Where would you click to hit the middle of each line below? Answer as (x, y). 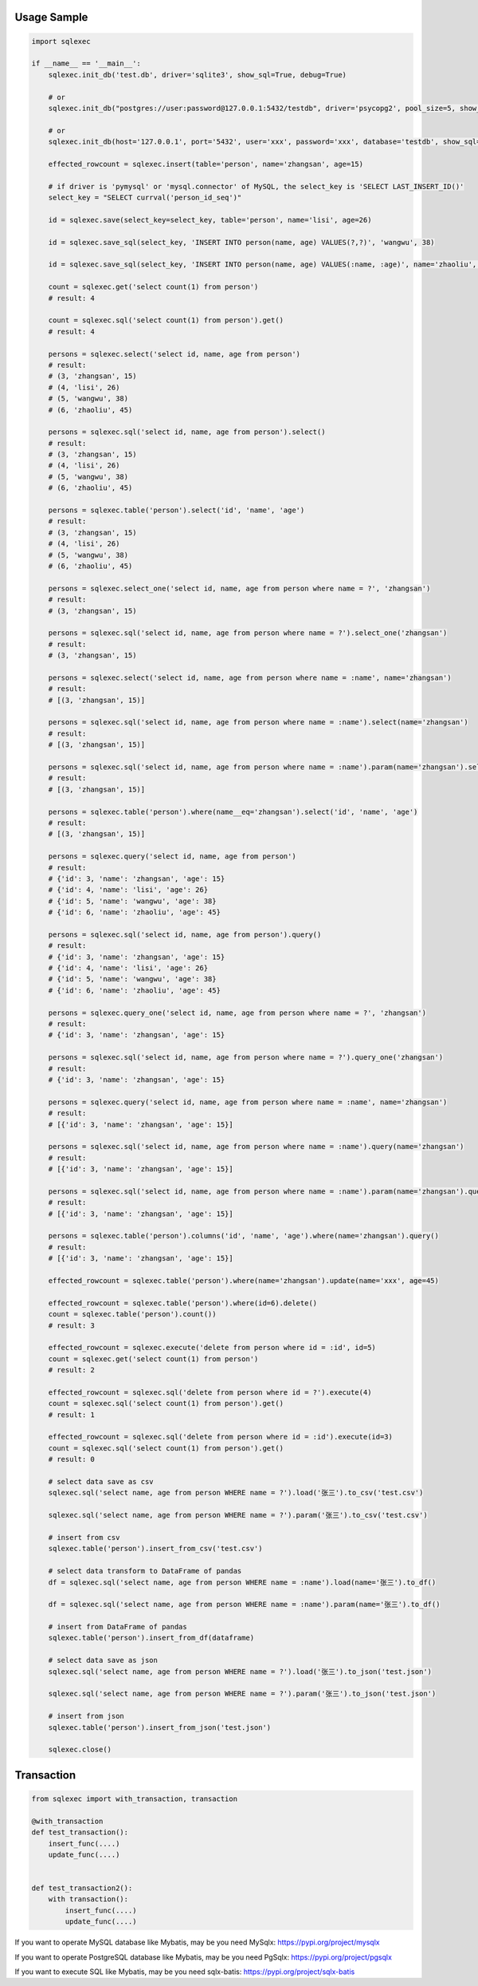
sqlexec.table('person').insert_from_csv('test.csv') (155, 1549)
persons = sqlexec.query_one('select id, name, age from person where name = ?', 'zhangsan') (237, 1013)
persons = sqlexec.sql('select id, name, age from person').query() (185, 934)
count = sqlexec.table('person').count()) (132, 1314)
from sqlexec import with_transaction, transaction (135, 1798)
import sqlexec (61, 41)
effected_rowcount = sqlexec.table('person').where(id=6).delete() (183, 1303)
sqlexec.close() (80, 1750)
